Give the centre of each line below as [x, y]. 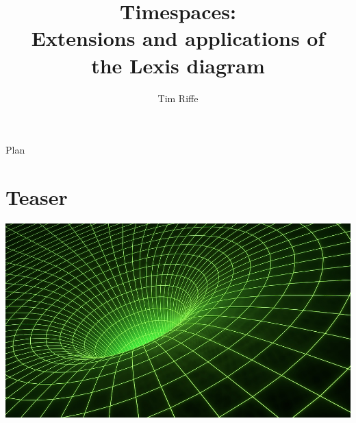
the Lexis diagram [178, 65]
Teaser [37, 196]
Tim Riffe [178, 98]
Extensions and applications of [178, 38]
